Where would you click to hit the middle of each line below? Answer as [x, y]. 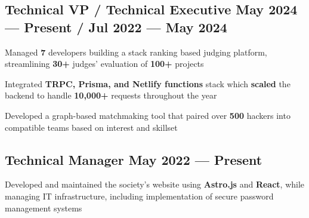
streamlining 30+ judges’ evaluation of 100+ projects [104, 64]
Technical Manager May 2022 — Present [134, 159]
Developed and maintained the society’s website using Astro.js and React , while [155, 184]
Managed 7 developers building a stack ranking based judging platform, [136, 52]
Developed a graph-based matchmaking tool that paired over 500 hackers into [148, 115]
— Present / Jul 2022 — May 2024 [116, 27]
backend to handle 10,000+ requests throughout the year [111, 95]
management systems [44, 208]
